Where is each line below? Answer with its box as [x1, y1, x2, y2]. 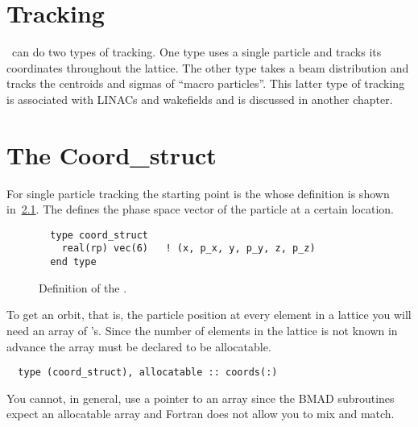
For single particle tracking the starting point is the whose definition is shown [6, 184, 390, 201]
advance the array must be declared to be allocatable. [6, 338, 271, 354]
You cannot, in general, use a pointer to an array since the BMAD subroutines [6, 389, 395, 406]
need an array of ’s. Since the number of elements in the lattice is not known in [6, 321, 398, 338]
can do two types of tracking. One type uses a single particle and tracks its [11, 44, 382, 60]
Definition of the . [39, 279, 127, 296]
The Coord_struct [6, 138, 217, 171]
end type [50, 256, 97, 268]
